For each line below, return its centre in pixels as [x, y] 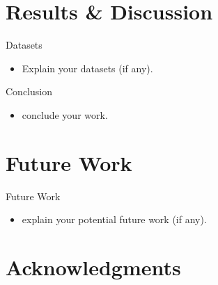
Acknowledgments [93, 267]
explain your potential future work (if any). [114, 219]
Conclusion [29, 91]
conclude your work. [65, 114]
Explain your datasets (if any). [87, 68]
